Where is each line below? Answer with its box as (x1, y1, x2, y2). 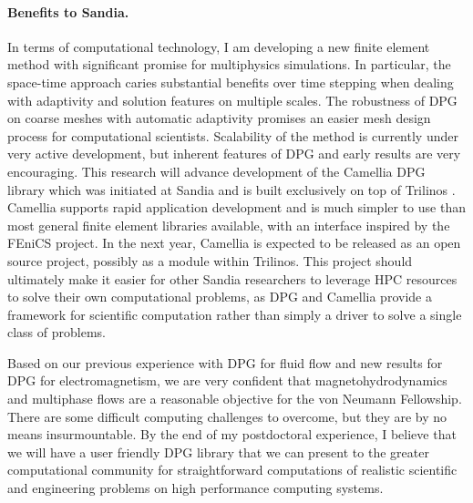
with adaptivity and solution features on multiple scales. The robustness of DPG (7, 90, 458, 109)
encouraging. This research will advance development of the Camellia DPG (7, 161, 426, 180)
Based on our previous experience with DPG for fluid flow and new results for (7, 353, 443, 372)
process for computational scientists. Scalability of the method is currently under (7, 126, 458, 145)
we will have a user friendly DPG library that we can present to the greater (7, 442, 429, 461)
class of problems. (7, 323, 106, 342)
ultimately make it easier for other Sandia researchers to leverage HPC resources (7, 269, 458, 288)
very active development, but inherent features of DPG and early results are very (7, 144, 461, 163)
